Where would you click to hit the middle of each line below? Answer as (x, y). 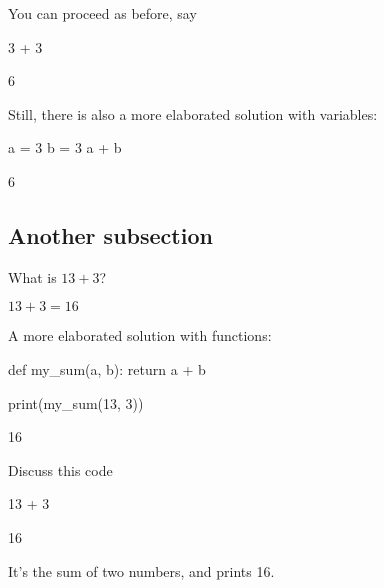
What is (32, 276)
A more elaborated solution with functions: (140, 335)
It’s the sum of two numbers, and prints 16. (141, 570)
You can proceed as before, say (102, 13)
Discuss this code (60, 469)
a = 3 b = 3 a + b (65, 147)
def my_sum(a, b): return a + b (107, 368)
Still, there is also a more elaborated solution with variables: (193, 113)
